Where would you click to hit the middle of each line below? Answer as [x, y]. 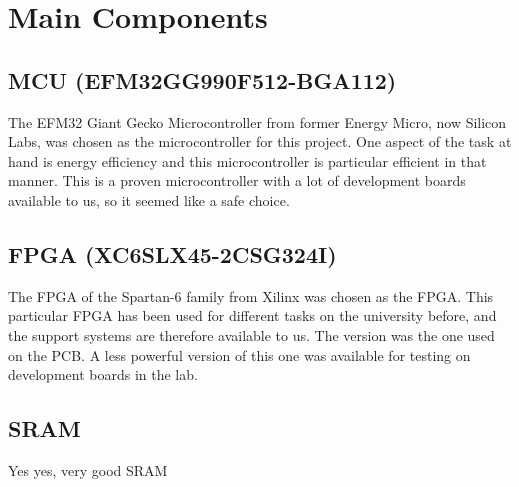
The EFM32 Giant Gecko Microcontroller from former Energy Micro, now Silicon [257, 121]
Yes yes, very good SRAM [88, 469]
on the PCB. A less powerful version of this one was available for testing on [239, 354]
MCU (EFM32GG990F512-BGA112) [202, 79]
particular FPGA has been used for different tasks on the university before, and [252, 315]
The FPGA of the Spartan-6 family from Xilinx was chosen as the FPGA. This [251, 295]
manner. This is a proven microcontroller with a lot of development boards [237, 180]
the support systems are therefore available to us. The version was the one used [251, 334]
